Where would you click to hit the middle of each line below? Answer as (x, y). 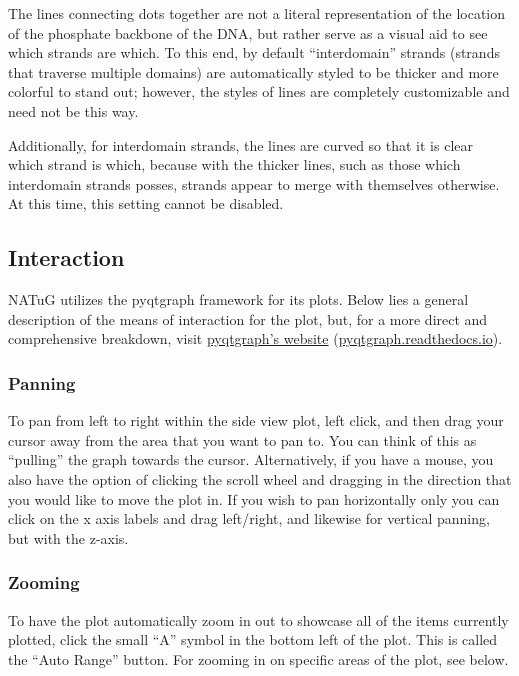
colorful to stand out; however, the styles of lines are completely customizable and (259, 91)
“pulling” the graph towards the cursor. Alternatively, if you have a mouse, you (251, 459)
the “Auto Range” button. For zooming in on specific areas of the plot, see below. (258, 658)
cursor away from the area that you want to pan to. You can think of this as (242, 439)
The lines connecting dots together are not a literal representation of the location (257, 13)
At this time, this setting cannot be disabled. (146, 203)
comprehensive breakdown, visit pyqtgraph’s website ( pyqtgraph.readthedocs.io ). (255, 338)
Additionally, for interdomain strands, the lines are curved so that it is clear (240, 144)
